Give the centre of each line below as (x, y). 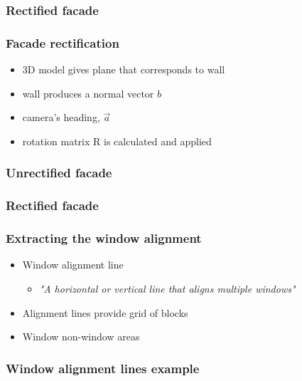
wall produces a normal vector (88, 93)
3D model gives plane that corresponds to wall (124, 69)
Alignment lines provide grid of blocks (105, 312)
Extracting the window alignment (104, 238)
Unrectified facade (59, 173)
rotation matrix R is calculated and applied (117, 141)
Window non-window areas (81, 336)
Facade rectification (63, 42)
